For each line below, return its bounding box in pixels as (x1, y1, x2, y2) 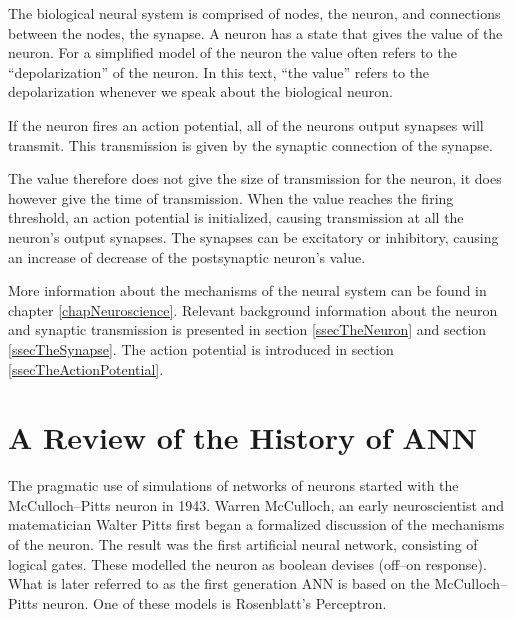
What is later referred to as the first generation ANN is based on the (8, 573, 430, 594)
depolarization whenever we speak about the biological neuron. (8, 81, 393, 102)
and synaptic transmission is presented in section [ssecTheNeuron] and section (8, 319, 487, 340)
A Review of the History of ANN (8, 417, 478, 458)
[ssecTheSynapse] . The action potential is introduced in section (8, 338, 394, 359)
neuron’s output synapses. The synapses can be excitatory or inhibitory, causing (8, 226, 499, 247)
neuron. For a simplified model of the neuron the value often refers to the (8, 42, 457, 63)
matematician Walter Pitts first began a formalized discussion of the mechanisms (8, 514, 505, 535)
